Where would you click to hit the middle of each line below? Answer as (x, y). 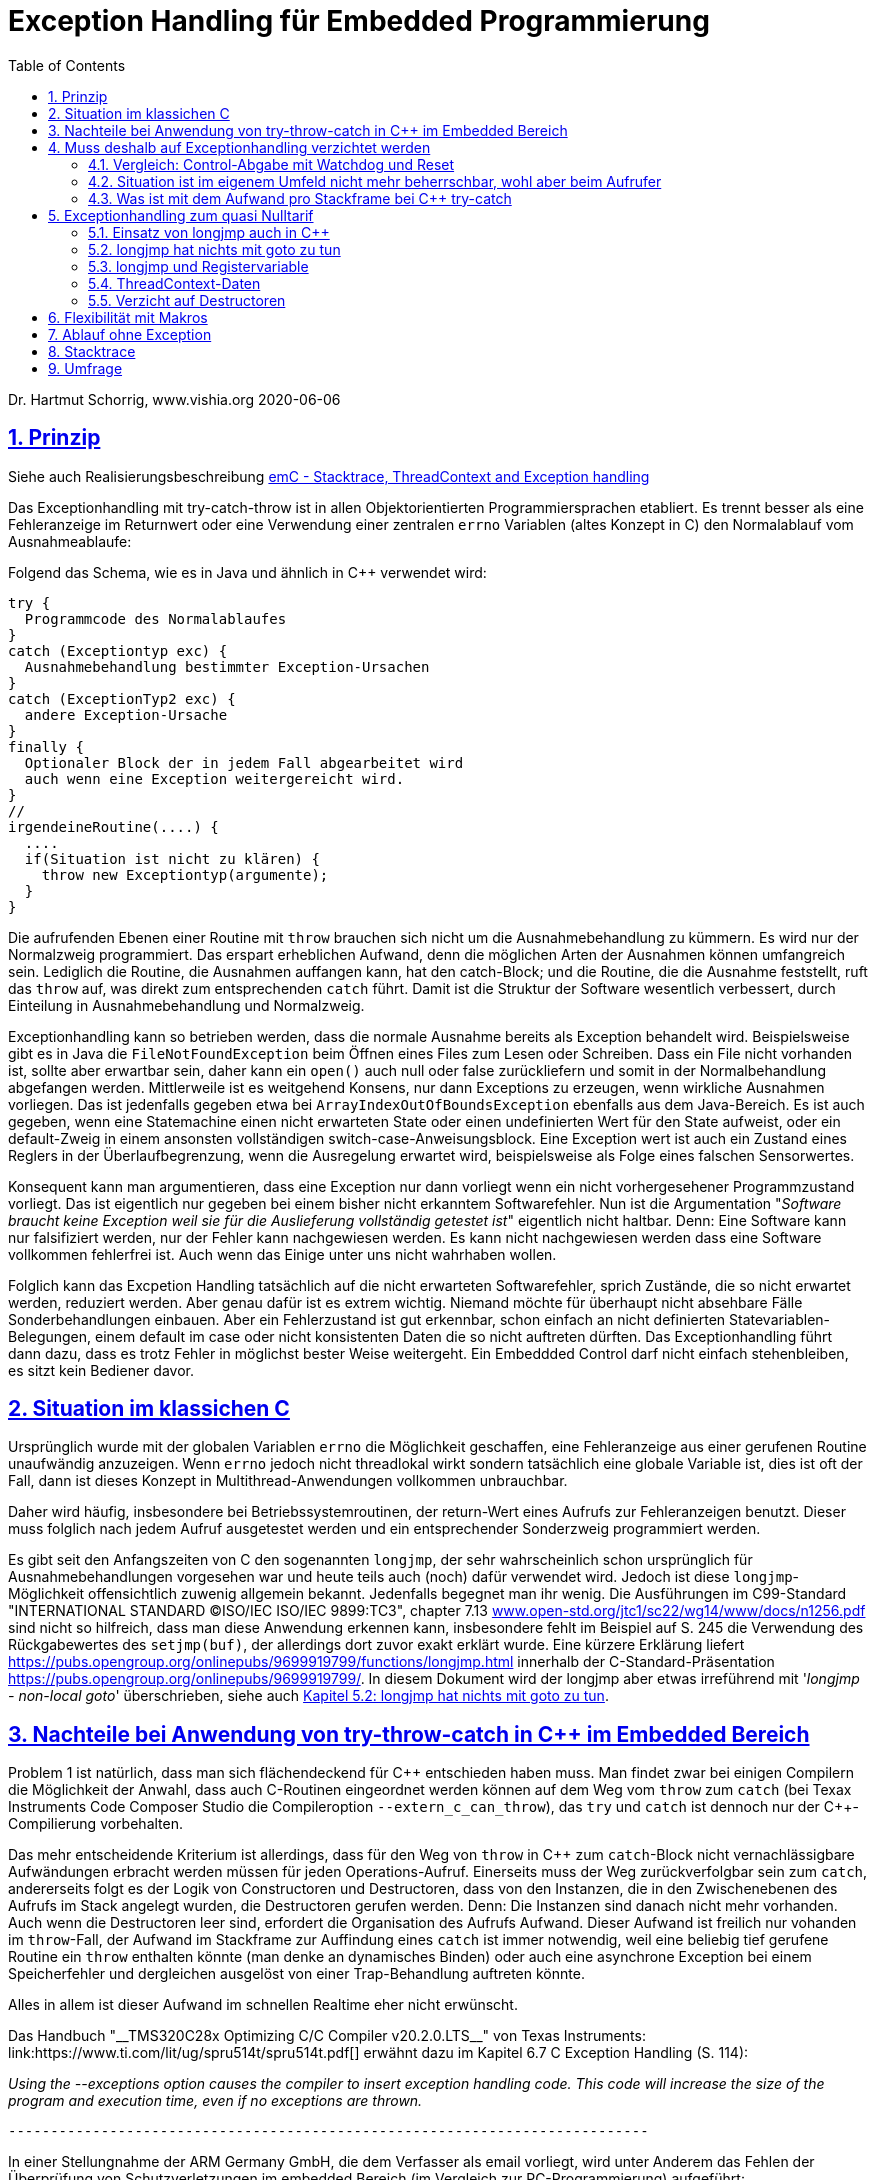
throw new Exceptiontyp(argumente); (185, 874)
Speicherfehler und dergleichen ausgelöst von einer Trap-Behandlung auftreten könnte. (296, 1974)
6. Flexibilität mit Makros (128, 317)
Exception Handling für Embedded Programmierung (359, 21)
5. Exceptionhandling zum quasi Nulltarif (181, 215)
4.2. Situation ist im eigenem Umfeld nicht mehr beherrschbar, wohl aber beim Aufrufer (375, 181)
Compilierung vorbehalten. (95, 1824)
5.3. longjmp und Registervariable (198, 266)
